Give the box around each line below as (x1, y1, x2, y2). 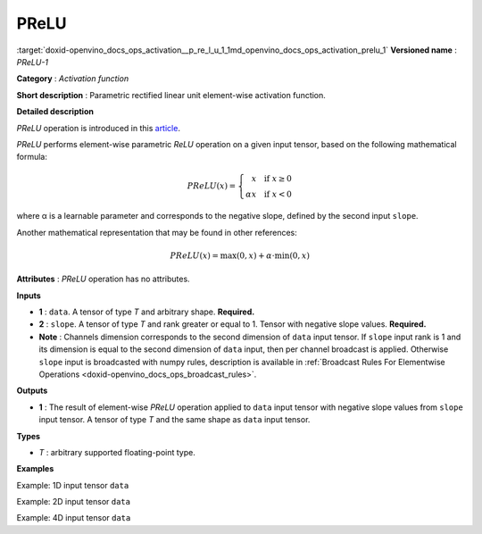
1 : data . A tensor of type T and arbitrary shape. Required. (38, 306, 255, 317)
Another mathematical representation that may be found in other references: (16, 227, 298, 238)
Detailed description (16, 106, 94, 117)
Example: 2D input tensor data (16, 496, 131, 507)
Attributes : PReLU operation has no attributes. (16, 273, 191, 285)
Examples (16, 463, 54, 474)
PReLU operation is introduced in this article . (16, 122, 180, 133)
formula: (16, 152, 48, 163)
